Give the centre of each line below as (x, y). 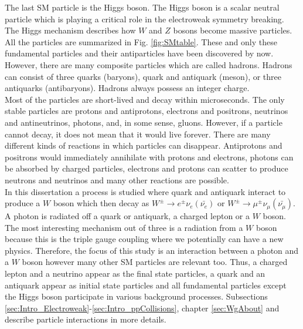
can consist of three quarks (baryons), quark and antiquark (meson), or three (143, 76)
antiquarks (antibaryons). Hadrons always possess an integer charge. (127, 88)
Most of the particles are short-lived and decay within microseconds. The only (145, 99)
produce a (23, 203)
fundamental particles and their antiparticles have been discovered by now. (139, 53)
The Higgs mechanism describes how (70, 30)
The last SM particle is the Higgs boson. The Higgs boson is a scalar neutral (142, 7)
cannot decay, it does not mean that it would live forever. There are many (138, 134)
